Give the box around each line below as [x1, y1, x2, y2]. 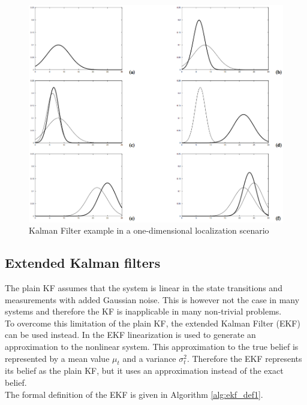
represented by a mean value [5, 352, 110, 364]
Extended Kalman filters [5, 253, 161, 272]
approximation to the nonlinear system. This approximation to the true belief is [5, 340, 299, 353]
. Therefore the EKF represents [186, 352, 302, 364]
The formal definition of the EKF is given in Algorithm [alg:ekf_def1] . [5, 388, 263, 400]
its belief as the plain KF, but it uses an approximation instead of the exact [5, 364, 284, 377]
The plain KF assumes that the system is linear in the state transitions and [5, 282, 282, 294]
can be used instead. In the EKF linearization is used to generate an [5, 328, 256, 341]
